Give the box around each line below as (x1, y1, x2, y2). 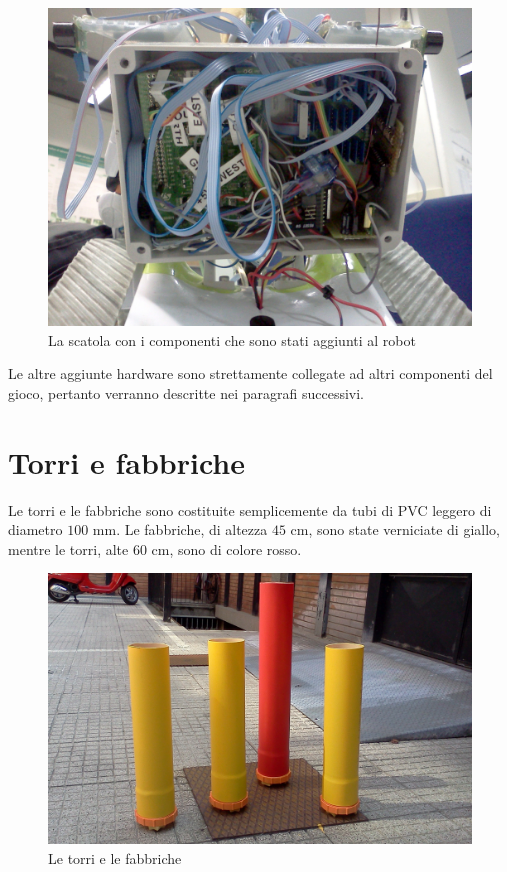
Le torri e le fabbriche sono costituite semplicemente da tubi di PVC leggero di (8, 499, 492, 520)
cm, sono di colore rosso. (151, 538, 302, 559)
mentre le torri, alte (8, 538, 129, 559)
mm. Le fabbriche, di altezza (92, 519, 268, 540)
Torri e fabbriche (8, 441, 246, 482)
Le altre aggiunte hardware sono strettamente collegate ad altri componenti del (8, 363, 493, 384)
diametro (8, 519, 63, 540)
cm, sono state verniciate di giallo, (290, 519, 500, 540)
